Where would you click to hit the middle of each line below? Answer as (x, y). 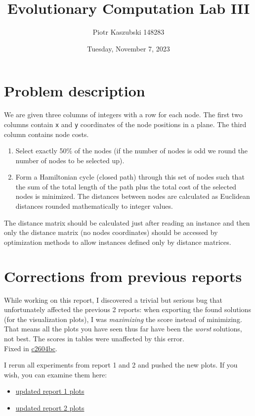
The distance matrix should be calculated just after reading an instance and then (127, 222)
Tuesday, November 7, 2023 (128, 48)
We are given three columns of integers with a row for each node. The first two (123, 115)
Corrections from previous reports (123, 276)
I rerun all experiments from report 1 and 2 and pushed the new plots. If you (121, 365)
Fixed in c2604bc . (31, 348)
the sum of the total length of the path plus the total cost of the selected (126, 186)
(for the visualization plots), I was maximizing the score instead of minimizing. (123, 319)
